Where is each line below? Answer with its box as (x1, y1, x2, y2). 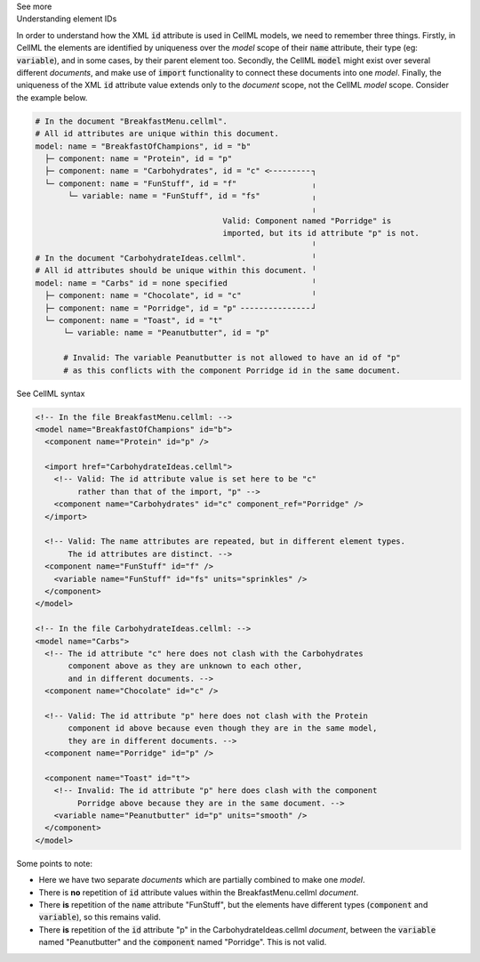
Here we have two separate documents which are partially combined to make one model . (38, 875, 365, 885)
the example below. (16, 92, 88, 102)
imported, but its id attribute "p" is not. (222, 228, 420, 238)
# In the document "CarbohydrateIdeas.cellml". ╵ (35, 254, 317, 263)
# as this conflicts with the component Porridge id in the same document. (63, 365, 402, 376)
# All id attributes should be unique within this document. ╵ (35, 265, 317, 276)
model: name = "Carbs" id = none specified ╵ (35, 278, 317, 288)
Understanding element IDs (16, 13, 117, 24)
